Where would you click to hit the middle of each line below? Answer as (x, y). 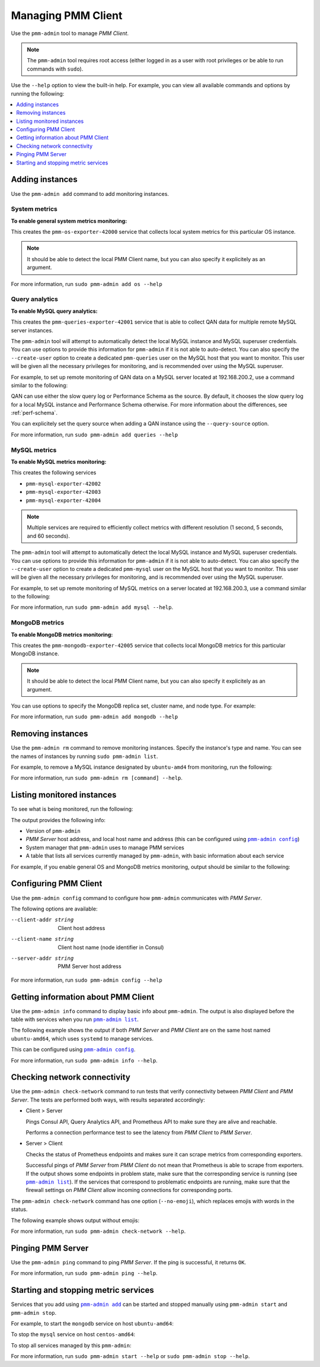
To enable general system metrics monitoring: (69, 221)
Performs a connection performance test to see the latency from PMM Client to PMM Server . (139, 1133)
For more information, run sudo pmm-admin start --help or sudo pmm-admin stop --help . (130, 1356)
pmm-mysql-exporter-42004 (63, 500)
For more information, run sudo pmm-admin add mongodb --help (95, 717)
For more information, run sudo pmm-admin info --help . (84, 1060)
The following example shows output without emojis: (75, 1220)
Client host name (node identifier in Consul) (111, 947)
